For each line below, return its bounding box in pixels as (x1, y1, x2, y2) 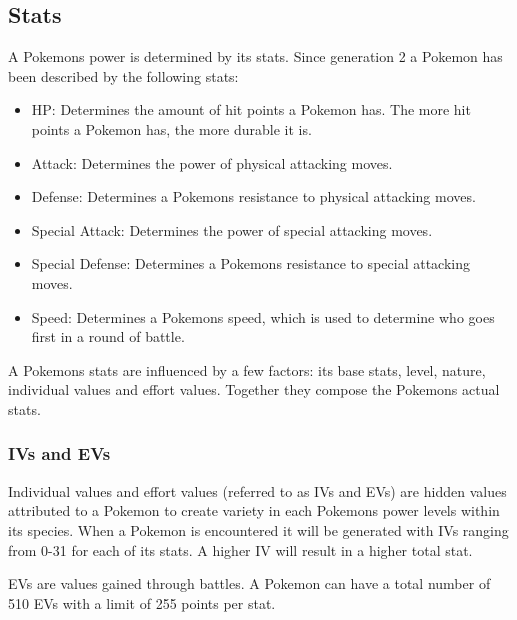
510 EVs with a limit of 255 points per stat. (8, 592, 276, 613)
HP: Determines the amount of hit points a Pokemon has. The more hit (31, 99, 471, 120)
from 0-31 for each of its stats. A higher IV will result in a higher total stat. (8, 539, 473, 560)
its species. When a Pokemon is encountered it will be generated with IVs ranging (8, 519, 509, 540)
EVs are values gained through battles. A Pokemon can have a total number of (8, 573, 491, 594)
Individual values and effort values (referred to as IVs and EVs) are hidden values (8, 480, 507, 501)
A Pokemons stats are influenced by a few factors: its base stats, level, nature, (8, 359, 486, 380)
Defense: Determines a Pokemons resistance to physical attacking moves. (31, 186, 476, 207)
